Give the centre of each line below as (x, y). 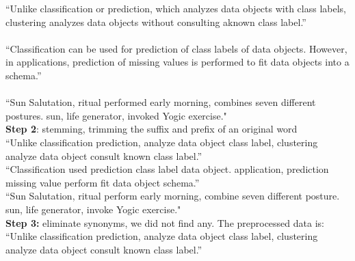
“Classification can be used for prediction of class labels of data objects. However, (176, 48)
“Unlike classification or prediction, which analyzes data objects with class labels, (176, 8)
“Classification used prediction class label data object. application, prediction (167, 169)
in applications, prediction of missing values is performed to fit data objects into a (177, 62)
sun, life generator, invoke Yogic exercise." (93, 209)
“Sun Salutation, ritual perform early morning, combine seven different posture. (173, 196)
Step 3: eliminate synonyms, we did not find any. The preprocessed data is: (165, 222)
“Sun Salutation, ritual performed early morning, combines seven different (161, 102)
